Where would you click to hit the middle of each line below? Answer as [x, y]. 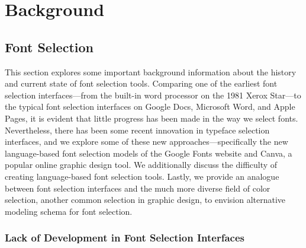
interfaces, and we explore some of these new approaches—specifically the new [146, 142]
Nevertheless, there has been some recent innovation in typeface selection [137, 130]
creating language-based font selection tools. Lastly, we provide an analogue [142, 176]
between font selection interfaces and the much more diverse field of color [138, 188]
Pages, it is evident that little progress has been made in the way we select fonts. [152, 118]
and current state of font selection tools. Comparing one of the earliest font [141, 83]
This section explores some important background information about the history [151, 71]
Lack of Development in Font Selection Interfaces [125, 238]
